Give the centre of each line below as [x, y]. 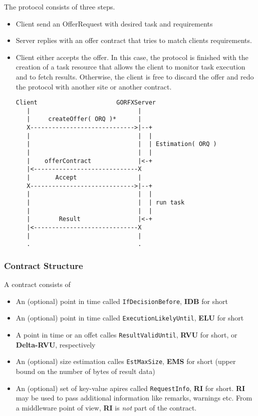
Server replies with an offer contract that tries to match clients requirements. [134, 40]
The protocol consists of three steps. [60, 6]
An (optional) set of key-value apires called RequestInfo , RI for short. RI [131, 388]
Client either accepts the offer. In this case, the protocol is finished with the [132, 57]
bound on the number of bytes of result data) [85, 371]
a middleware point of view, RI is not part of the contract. [106, 407]
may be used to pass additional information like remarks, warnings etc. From [134, 398]
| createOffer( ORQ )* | [84, 119]
